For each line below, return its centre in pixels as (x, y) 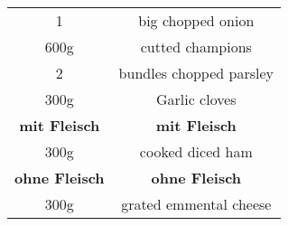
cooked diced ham (196, 151)
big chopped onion (196, 20)
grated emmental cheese (196, 204)
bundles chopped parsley (196, 73)
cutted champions (196, 47)
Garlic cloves (196, 99)
